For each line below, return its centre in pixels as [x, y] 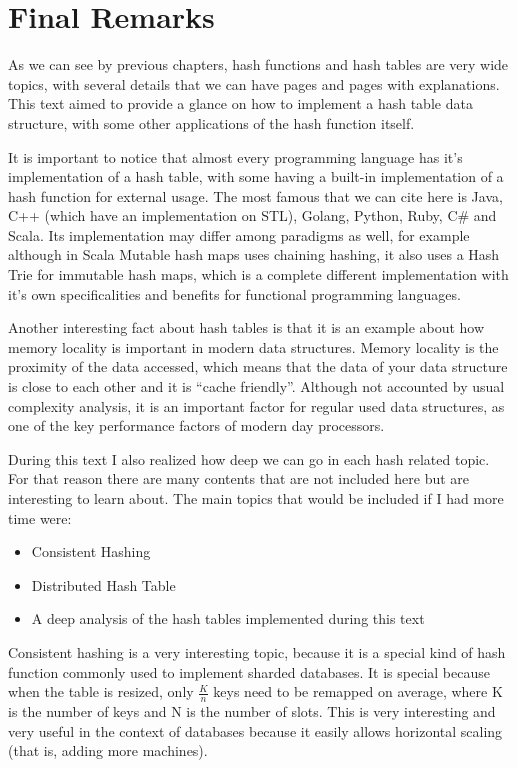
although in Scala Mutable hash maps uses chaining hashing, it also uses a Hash [254, 254]
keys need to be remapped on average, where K [358, 691]
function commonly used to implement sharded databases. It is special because [249, 671]
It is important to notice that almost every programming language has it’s [235, 156]
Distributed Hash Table [103, 584]
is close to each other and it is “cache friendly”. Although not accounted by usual [256, 386]
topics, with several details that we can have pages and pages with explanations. [254, 83]
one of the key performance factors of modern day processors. [196, 425]
